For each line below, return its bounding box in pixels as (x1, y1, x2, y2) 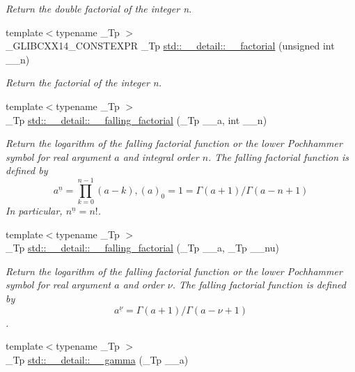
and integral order (123, 149, 199, 164)
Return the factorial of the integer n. (6, 75, 162, 90)
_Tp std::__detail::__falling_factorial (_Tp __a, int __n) (6, 112, 267, 127)
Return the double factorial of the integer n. (6, 1, 192, 15)
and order (123, 277, 164, 292)
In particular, (6, 203, 63, 218)
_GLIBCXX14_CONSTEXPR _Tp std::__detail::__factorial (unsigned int (6, 38, 335, 53)
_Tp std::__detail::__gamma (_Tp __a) (6, 352, 189, 366)
